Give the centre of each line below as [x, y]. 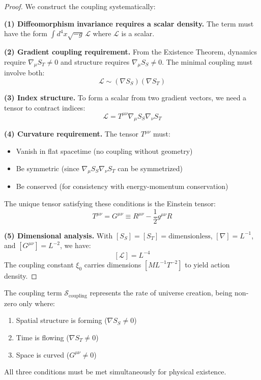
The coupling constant [39, 264]
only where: [37, 303]
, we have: [75, 245]
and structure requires [95, 61]
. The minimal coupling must [207, 61]
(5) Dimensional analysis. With [59, 235]
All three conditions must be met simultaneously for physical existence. [115, 372]
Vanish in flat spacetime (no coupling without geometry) [104, 151]
